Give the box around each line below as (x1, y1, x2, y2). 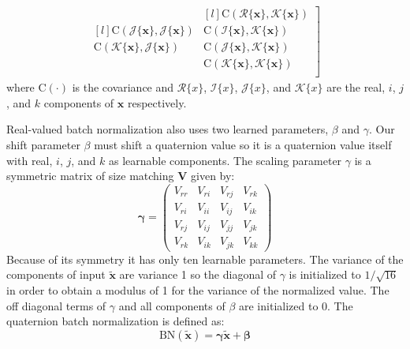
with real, (6, 152, 53, 168)
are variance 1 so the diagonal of (119, 266, 277, 283)
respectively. (127, 94, 187, 111)
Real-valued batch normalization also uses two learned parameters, (6, 121, 329, 137)
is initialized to (289, 266, 361, 283)
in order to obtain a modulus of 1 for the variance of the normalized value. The (6, 281, 389, 298)
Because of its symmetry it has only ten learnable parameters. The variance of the (6, 250, 404, 267)
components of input (6, 266, 106, 283)
